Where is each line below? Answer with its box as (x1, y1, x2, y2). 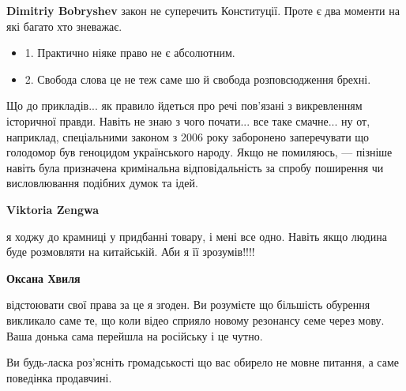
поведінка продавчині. (6, 369, 112, 385)
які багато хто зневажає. (6, 17, 122, 34)
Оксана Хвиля (6, 269, 81, 286)
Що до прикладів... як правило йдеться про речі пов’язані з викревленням (6, 97, 363, 114)
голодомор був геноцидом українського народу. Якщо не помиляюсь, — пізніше (6, 144, 393, 160)
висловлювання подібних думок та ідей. (6, 175, 198, 191)
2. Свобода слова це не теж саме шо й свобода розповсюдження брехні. (24, 70, 371, 87)
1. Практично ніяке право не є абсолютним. (24, 44, 235, 61)
